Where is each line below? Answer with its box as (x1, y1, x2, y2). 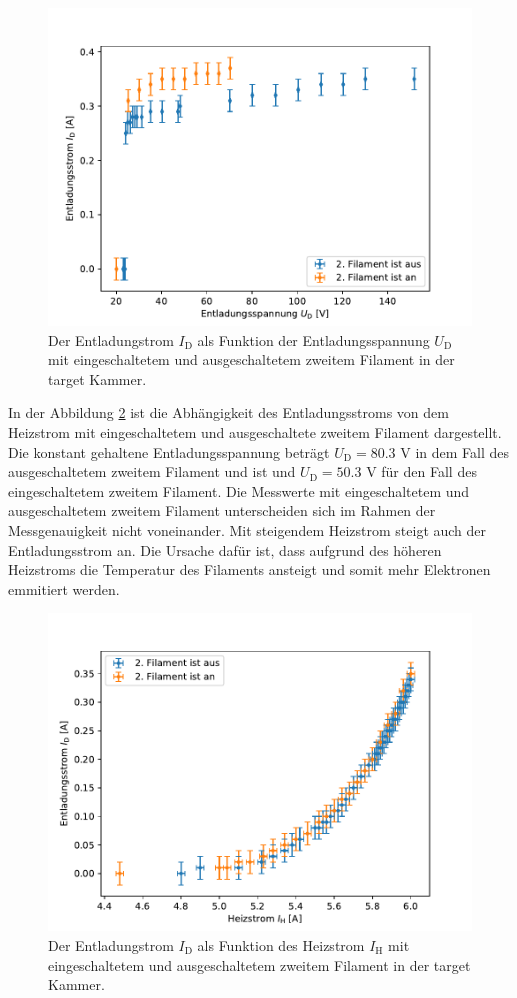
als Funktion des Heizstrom (197, 934, 365, 955)
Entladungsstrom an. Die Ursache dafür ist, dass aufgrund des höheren (8, 539, 442, 560)
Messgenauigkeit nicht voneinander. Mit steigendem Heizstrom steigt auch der (8, 519, 487, 540)
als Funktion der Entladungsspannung (197, 329, 430, 350)
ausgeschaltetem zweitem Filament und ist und (8, 461, 296, 482)
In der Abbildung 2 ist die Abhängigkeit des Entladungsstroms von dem (8, 402, 449, 423)
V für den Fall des (366, 461, 477, 482)
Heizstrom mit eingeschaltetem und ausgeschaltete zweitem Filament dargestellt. (8, 421, 502, 442)
